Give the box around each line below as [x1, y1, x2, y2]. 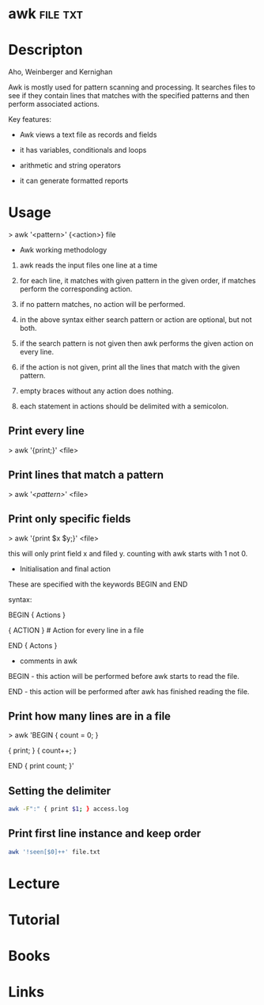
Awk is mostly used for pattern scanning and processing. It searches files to [8, 82, 255, 92]
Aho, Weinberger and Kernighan [8, 67, 113, 77]
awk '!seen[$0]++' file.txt [8, 848, 101, 855]
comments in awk [19, 656, 77, 666]
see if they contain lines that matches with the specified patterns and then [8, 91, 250, 100]
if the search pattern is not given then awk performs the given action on [19, 339, 255, 348]
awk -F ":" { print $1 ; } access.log [8, 805, 129, 813]
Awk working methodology [19, 245, 107, 255]
